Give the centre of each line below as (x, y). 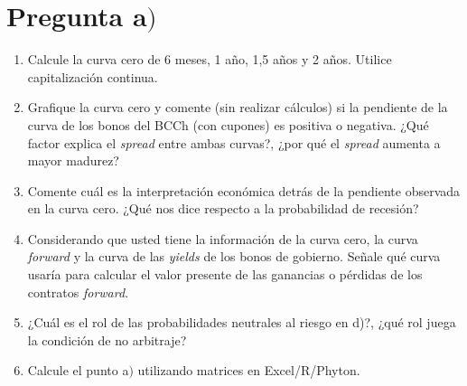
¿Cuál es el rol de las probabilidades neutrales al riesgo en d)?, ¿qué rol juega (242, 322)
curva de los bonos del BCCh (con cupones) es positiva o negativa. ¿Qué (228, 124)
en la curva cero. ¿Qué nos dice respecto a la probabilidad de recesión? (223, 208)
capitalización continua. (93, 76)
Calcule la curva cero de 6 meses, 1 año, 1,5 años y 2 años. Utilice (210, 59)
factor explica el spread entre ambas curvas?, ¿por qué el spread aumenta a (234, 142)
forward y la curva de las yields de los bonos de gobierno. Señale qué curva (234, 256)
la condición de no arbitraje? (107, 339)
